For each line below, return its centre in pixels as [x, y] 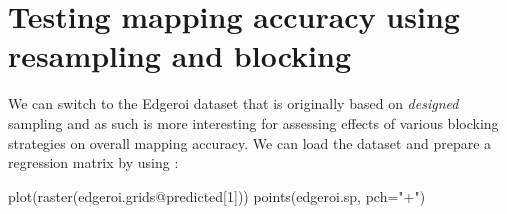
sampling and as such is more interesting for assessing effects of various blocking [253, 122]
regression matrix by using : [93, 162]
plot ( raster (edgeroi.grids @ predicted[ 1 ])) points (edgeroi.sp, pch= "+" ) [217, 195]
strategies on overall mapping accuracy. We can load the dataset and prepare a [250, 142]
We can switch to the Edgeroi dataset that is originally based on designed [233, 103]
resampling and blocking [180, 55]
